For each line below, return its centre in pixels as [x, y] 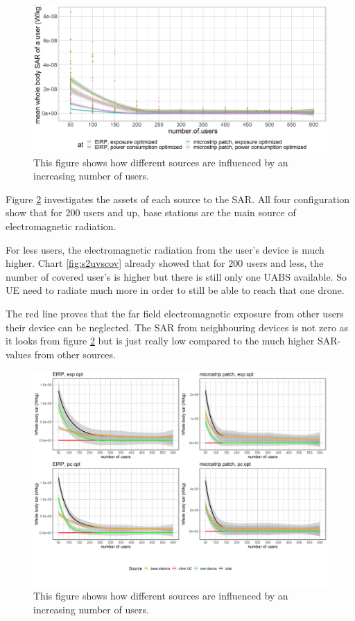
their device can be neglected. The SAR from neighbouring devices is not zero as [177, 327]
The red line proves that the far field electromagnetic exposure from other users [175, 313]
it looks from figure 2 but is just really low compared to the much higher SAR [172, 341]
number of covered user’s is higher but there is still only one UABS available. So [176, 276]
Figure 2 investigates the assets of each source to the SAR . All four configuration [178, 199]
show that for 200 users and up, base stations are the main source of [151, 212]
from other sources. [75, 354]
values [19, 354]
